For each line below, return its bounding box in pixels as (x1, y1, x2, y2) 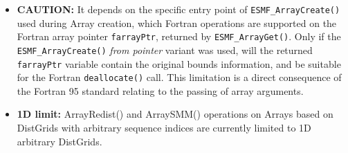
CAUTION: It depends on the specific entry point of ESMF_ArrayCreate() (17, 2, 340, 16)
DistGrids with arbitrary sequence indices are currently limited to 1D (17, 120, 311, 135)
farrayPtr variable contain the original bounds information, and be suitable (17, 56, 341, 71)
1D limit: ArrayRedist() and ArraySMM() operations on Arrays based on (17, 107, 333, 121)
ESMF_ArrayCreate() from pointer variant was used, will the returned (17, 42, 313, 57)
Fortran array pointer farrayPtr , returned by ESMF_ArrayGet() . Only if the (17, 29, 341, 44)
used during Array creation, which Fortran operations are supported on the (17, 15, 337, 30)
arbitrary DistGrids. (17, 134, 102, 148)
